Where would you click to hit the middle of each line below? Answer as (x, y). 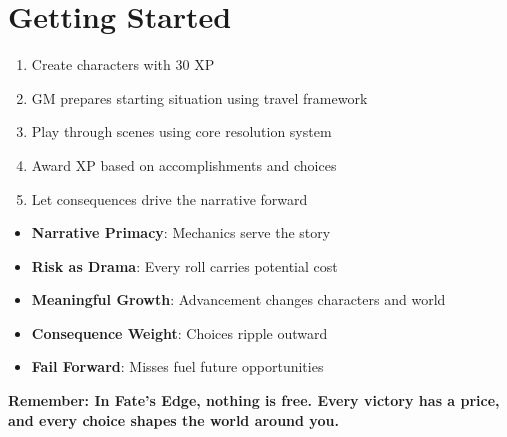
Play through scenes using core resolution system (181, 131)
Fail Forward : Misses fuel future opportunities (177, 366)
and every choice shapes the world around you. (173, 419)
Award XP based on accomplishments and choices (184, 164)
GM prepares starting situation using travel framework (199, 97)
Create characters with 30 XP (123, 64)
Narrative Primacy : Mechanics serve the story (181, 232)
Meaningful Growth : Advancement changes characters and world (238, 299)
